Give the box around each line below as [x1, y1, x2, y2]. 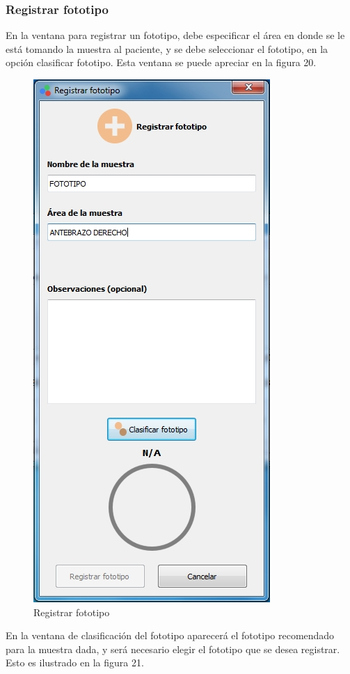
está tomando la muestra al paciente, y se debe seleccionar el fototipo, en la [6, 41, 328, 56]
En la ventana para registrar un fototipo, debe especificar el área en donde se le [6, 28, 345, 42]
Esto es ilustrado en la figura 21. [6, 655, 144, 670]
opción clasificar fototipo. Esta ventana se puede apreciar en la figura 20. [6, 55, 317, 70]
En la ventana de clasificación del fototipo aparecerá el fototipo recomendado [6, 628, 335, 643]
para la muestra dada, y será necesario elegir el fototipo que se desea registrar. [6, 641, 340, 656]
